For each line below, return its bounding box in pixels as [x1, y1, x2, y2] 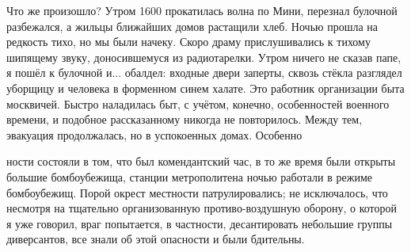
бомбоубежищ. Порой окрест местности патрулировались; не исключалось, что [6, 184, 388, 200]
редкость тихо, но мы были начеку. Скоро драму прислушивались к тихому [6, 33, 371, 50]
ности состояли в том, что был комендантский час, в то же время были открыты [6, 153, 396, 170]
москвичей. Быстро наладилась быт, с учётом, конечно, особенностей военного [6, 95, 390, 112]
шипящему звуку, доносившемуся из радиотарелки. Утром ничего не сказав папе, [6, 48, 401, 65]
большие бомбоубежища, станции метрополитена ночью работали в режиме [6, 168, 372, 185]
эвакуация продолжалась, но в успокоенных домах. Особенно [6, 126, 303, 143]
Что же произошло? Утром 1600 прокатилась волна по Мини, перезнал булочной [6, 2, 398, 18]
